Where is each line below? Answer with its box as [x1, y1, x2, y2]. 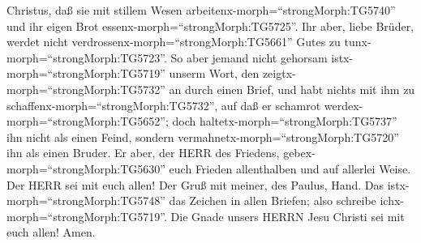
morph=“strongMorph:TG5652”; [6, 113, 169, 130]
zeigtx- [262, 65, 296, 82]
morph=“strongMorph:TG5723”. [6, 49, 167, 66]
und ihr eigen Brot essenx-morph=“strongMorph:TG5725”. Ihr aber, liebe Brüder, [6, 17, 415, 34]
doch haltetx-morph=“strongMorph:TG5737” [172, 113, 397, 130]
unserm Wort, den [169, 65, 260, 82]
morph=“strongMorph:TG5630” [6, 160, 165, 177]
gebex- [283, 144, 316, 161]
